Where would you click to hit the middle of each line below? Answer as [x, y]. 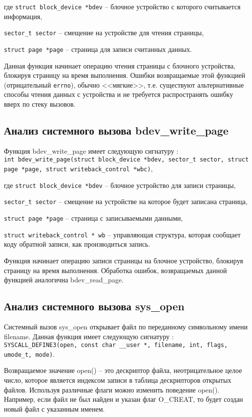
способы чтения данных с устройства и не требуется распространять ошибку [119, 94]
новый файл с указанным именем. [54, 408]
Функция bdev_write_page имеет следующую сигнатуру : [91, 151]
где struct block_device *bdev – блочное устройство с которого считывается [122, 6]
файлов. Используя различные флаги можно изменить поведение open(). [112, 389]
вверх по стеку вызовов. [40, 104]
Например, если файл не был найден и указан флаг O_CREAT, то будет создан [124, 399]
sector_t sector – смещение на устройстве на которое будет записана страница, [126, 201]
